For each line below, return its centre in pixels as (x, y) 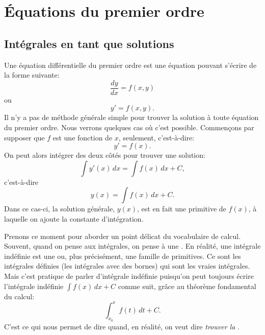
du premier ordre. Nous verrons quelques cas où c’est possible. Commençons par (129, 127)
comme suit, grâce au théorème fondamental (187, 286)
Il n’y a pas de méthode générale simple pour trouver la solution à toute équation (131, 117)
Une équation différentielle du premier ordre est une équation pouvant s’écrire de (130, 65)
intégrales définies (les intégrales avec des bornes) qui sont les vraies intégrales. (127, 266)
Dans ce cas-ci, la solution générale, (60, 209)
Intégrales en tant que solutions (89, 43)
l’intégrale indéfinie (34, 286)
